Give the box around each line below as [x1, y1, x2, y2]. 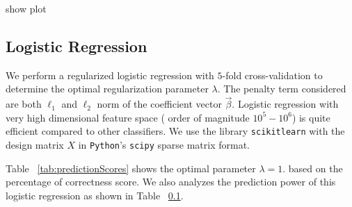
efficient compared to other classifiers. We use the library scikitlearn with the [6, 124, 345, 138]
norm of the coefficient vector [97, 97, 222, 111]
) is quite [291, 110, 330, 124]
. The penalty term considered [217, 81, 346, 96]
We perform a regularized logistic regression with [6, 67, 214, 82]
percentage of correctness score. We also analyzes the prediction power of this [6, 174, 336, 189]
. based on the [282, 160, 343, 175]
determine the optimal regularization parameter [6, 81, 209, 96]
